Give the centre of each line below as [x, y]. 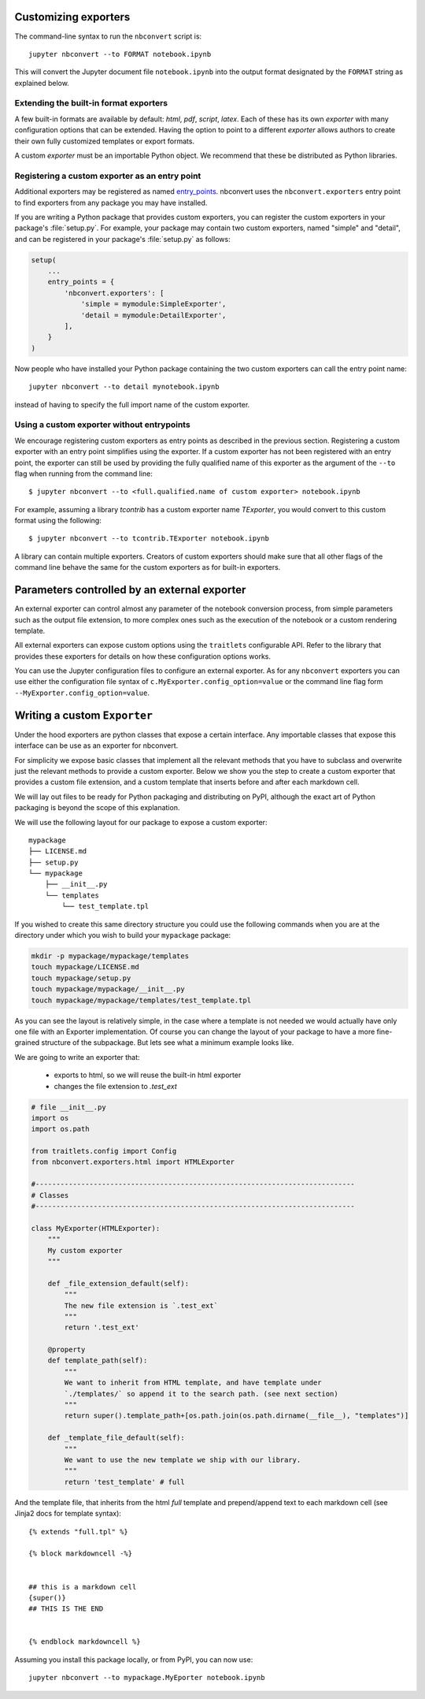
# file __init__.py [68, 1107]
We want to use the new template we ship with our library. [183, 1460]
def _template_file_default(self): [116, 1438]
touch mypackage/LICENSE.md [85, 967]
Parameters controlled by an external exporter [130, 590]
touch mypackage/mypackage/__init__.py [108, 989]
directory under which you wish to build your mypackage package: [123, 935]
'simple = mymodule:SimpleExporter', [153, 304]
